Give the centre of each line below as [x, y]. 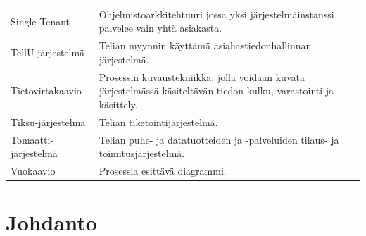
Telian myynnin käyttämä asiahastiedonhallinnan [205, 45]
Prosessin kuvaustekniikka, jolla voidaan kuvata [202, 76]
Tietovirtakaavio [46, 91]
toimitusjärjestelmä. [142, 153]
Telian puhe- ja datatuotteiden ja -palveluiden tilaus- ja [219, 139]
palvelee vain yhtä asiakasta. [160, 28]
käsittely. [118, 104]
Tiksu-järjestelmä [48, 122]
